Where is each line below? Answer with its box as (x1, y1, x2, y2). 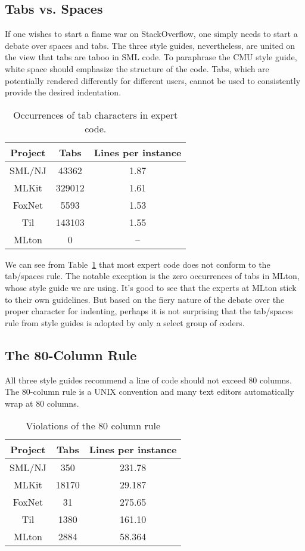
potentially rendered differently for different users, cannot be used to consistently (5, 74, 301, 86)
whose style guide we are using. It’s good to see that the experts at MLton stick (5, 281, 297, 293)
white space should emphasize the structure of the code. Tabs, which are (5, 62, 269, 75)
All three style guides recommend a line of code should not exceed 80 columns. (5, 373, 292, 386)
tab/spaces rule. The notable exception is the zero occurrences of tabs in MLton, (5, 270, 300, 282)
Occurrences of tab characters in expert (13, 107, 178, 122)
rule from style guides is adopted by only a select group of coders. (5, 316, 245, 329)
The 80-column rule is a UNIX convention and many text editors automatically (5, 385, 294, 398)
